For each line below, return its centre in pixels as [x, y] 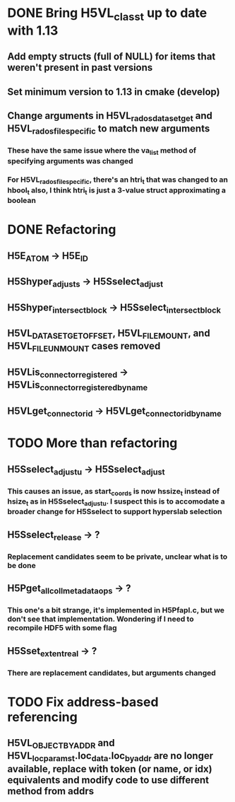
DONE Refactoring [62, 229]
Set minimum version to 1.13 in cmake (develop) [114, 92]
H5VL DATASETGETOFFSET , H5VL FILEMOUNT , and [109, 334]
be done [22, 565]
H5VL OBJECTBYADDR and [61, 744]
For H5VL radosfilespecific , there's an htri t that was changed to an [117, 180]
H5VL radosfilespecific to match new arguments [109, 129]
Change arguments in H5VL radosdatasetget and [110, 117]
